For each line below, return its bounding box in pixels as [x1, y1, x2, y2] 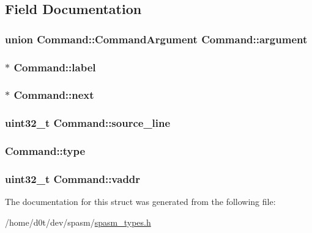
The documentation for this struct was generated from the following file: [5, 195, 276, 208]
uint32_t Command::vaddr [5, 171, 141, 186]
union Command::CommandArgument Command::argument [5, 31, 308, 46]
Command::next [13, 87, 94, 102]
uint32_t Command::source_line [5, 115, 171, 131]
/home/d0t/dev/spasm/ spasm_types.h [5, 215, 151, 228]
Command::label [13, 59, 96, 74]
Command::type [5, 143, 86, 159]
